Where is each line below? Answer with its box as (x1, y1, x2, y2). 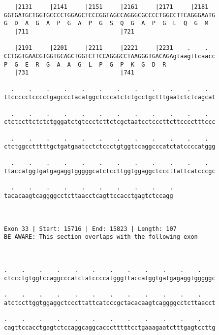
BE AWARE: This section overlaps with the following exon (4, 233, 198, 241)
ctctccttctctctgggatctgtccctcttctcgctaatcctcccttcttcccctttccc (4, 118, 216, 126)
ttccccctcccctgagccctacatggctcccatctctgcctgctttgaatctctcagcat (4, 94, 216, 101)
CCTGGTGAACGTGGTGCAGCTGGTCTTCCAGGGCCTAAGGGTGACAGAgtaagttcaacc (4, 52, 216, 60)
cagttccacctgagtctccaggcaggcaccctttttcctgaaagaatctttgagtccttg (4, 324, 216, 331)
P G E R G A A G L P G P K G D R (4, 61, 166, 68)
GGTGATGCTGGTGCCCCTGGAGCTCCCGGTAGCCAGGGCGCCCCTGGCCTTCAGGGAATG (4, 11, 216, 19)
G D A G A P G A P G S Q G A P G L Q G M (4, 20, 209, 27)
